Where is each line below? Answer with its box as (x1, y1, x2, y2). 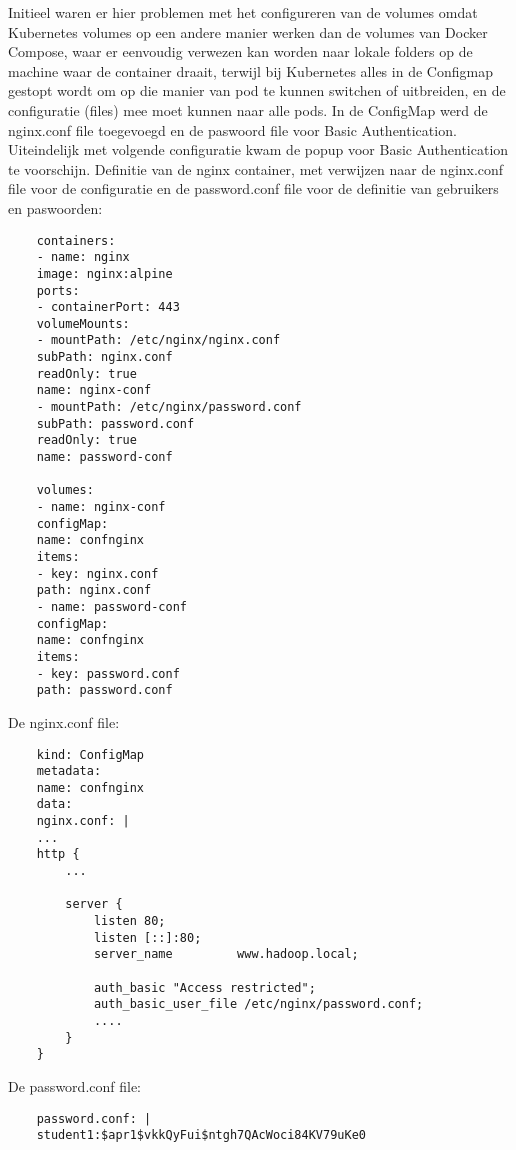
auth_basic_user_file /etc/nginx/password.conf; (93, 997, 424, 1012)
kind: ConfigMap (36, 747, 145, 762)
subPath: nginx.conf (36, 350, 173, 365)
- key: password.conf (36, 666, 180, 681)
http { (36, 847, 80, 862)
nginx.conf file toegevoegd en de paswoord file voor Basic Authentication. (8, 119, 457, 140)
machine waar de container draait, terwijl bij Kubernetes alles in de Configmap (8, 60, 493, 81)
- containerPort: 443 (36, 300, 180, 315)
